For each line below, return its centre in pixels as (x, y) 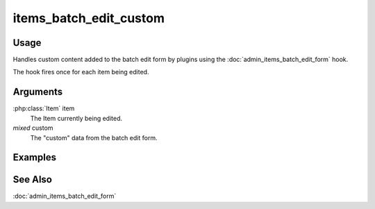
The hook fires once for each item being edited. (81, 72)
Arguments (38, 92)
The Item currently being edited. (76, 118)
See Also (32, 179)
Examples (35, 157)
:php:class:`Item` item (44, 108)
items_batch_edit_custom (89, 18)
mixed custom (33, 128)
